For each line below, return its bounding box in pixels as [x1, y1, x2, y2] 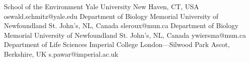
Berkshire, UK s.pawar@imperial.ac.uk [4, 48, 118, 59]
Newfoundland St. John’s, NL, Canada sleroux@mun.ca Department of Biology [4, 20, 239, 31]
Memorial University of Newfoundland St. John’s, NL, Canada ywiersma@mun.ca [4, 30, 246, 40]
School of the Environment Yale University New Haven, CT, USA [4, 1, 199, 11]
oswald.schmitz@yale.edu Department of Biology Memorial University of [4, 11, 219, 21]
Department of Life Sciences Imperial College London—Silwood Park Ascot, [4, 39, 230, 49]
